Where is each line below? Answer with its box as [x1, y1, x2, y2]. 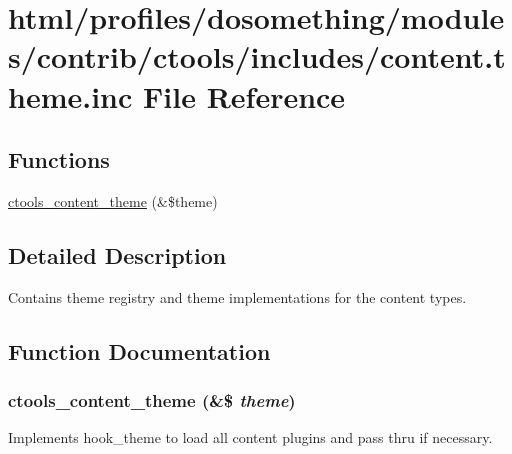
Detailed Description [8, 239, 227, 270]
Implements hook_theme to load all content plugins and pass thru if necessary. [8, 427, 493, 448]
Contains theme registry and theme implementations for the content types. [8, 286, 467, 307]
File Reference [143, 75, 346, 116]
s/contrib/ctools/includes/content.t [8, 36, 506, 77]
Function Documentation [8, 335, 271, 366]
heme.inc [8, 75, 133, 116]
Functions [8, 144, 110, 175]
